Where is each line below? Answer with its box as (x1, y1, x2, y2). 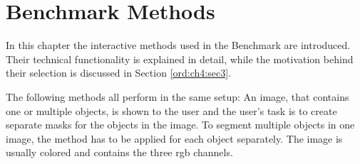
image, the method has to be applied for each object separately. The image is (6, 131, 343, 146)
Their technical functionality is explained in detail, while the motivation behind (6, 51, 354, 66)
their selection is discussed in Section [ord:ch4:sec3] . (6, 65, 231, 80)
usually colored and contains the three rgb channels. (6, 145, 233, 160)
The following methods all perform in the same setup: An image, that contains (6, 89, 349, 104)
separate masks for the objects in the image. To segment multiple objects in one (6, 117, 355, 132)
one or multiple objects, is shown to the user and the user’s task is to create (6, 103, 337, 118)
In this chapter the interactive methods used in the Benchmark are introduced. (6, 38, 351, 53)
